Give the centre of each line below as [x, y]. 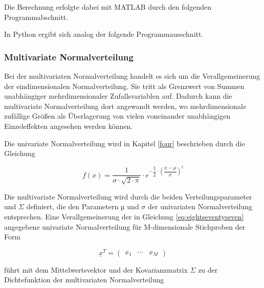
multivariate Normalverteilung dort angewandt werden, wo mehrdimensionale [125, 106]
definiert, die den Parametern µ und [83, 206]
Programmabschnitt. [36, 17]
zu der [208, 269]
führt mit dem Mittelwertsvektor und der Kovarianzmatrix [96, 269]
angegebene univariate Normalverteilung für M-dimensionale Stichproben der [125, 226]
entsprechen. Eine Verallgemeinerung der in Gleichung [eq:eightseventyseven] [124, 216]
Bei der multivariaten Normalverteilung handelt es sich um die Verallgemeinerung [132, 76]
